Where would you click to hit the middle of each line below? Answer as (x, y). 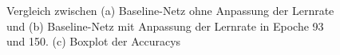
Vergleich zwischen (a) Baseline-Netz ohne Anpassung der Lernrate (170, 10)
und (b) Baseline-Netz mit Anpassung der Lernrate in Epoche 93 (165, 26)
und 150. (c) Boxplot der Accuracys (94, 41)
